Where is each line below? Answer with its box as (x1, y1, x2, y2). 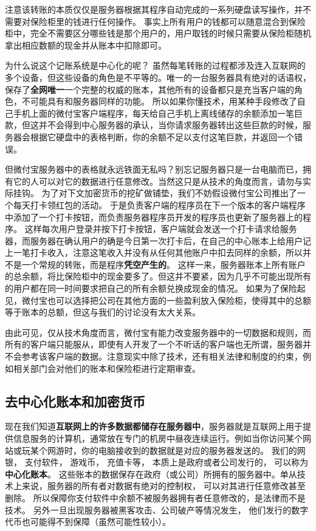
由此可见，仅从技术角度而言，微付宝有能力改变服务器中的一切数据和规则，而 (5, 326, 311, 338)
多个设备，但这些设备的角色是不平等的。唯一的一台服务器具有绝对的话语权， (5, 70, 311, 83)
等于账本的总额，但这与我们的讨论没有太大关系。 (5, 306, 201, 318)
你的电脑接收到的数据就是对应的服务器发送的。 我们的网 (81, 444, 306, 456)
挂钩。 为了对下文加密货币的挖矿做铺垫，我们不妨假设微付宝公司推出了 (13, 187, 297, 199)
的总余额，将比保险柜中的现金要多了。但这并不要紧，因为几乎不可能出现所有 (5, 270, 311, 283)
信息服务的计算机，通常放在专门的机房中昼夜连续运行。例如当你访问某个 (13, 432, 303, 445)
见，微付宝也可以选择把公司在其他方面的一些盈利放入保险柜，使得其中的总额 (5, 293, 311, 306)
